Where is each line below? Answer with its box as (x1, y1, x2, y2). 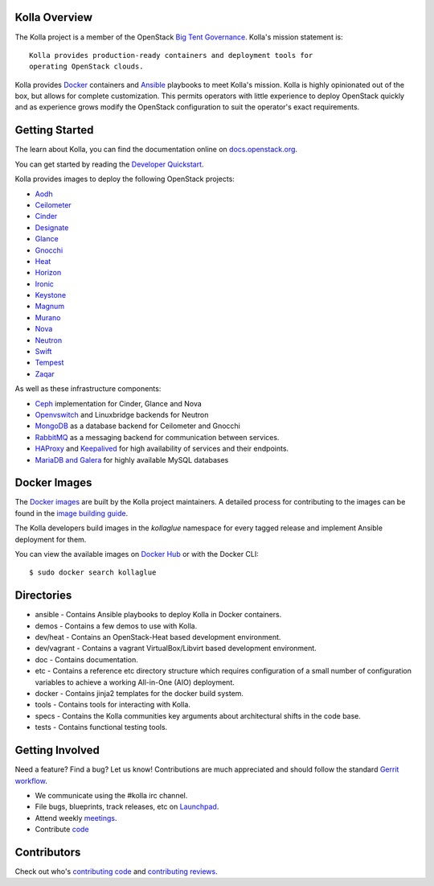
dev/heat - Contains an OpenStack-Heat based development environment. (35, 633, 281, 642)
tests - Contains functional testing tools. (35, 723, 168, 732)
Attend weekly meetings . (35, 813, 117, 822)
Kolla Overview (14, 10, 92, 24)
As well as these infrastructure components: (14, 384, 162, 394)
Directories (14, 588, 72, 603)
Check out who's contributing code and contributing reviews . (14, 866, 218, 876)
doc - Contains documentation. (35, 654, 138, 664)
